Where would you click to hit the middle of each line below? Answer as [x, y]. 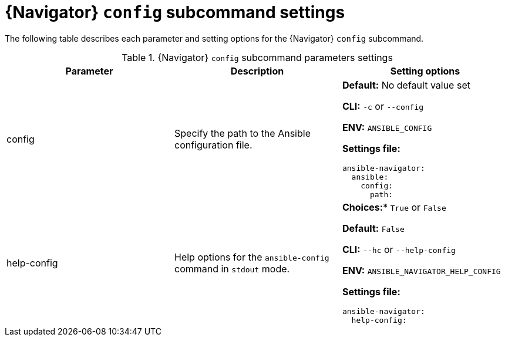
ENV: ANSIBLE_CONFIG [387, 127]
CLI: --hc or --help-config [399, 249]
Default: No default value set [406, 85]
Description [257, 71]
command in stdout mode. [232, 269]
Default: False [373, 228]
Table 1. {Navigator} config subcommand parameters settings [257, 57]
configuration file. [213, 145]
